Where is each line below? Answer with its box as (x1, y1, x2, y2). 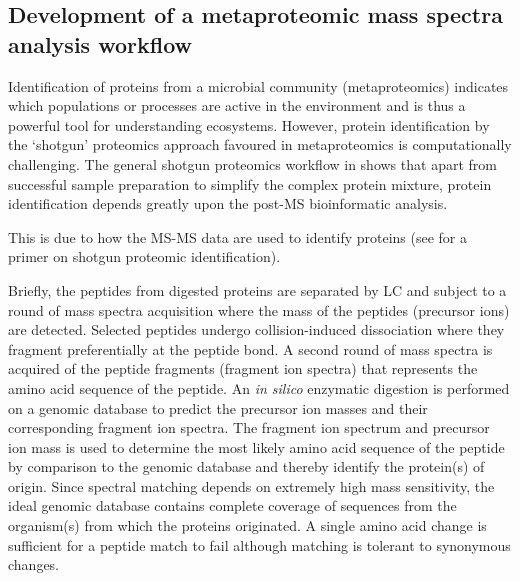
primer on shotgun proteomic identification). (8, 246, 281, 267)
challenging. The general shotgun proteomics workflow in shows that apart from (8, 153, 497, 174)
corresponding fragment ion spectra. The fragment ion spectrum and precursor (8, 417, 490, 438)
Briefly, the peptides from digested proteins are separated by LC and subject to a (8, 279, 507, 300)
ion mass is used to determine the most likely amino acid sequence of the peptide (8, 436, 505, 457)
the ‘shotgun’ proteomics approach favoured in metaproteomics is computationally (8, 134, 512, 155)
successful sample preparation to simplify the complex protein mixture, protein (8, 173, 492, 194)
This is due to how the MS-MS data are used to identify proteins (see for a (8, 226, 467, 247)
